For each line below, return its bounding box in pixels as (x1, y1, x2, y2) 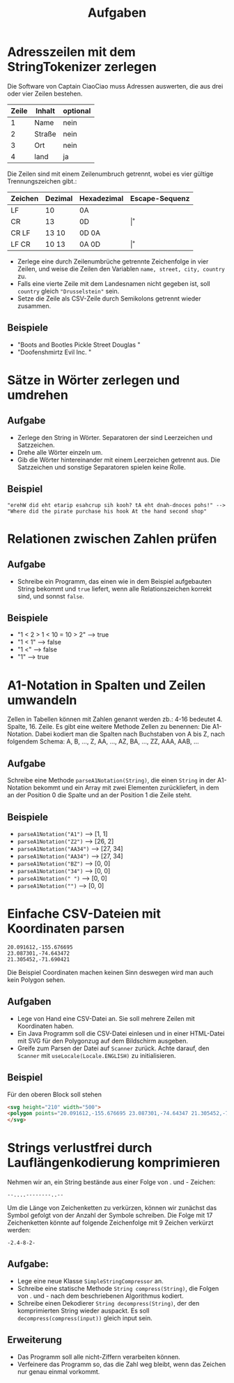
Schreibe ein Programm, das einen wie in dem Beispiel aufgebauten (17, 577, 212, 585)
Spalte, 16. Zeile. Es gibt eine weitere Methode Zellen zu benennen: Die (7, 723, 211, 731)
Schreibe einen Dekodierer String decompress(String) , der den (17, 1299, 200, 1307)
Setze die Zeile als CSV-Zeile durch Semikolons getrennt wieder (17, 294, 201, 303)
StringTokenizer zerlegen (7, 59, 157, 75)
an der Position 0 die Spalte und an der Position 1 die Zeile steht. (7, 791, 192, 799)
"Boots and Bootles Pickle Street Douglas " (17, 340, 141, 349)
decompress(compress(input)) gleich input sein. (17, 1313, 153, 1322)
